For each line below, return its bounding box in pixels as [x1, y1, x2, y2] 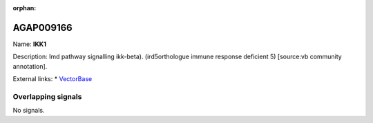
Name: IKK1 [12, 40, 46, 48]
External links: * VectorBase [12, 75, 93, 83]
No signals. [12, 107, 45, 115]
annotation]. [12, 62, 48, 70]
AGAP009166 [12, 21, 73, 34]
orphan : [12, 4, 37, 12]
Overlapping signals [12, 91, 82, 101]
